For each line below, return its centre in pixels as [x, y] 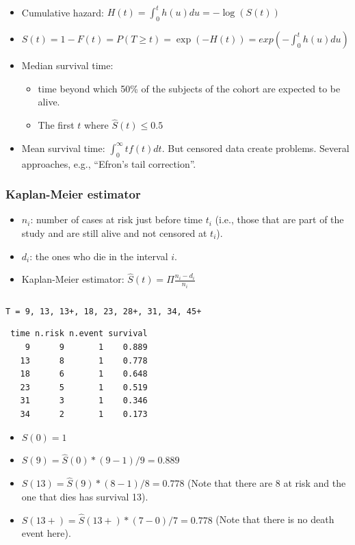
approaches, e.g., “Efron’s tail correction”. [109, 163]
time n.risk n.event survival [79, 334]
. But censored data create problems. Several [255, 148]
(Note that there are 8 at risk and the [267, 483]
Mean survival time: [63, 148]
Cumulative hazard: [63, 12]
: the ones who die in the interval [99, 256]
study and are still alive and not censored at [114, 233]
